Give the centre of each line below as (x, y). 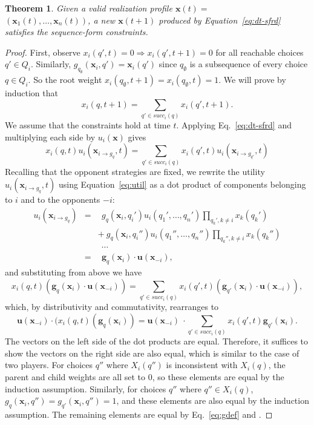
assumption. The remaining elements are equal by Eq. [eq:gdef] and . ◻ (139, 414)
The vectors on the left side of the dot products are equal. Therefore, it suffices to (157, 341)
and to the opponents (61, 199)
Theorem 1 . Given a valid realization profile (89, 8)
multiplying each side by (50, 137)
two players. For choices (49, 365)
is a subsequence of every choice (249, 64)
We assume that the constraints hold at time (88, 125)
